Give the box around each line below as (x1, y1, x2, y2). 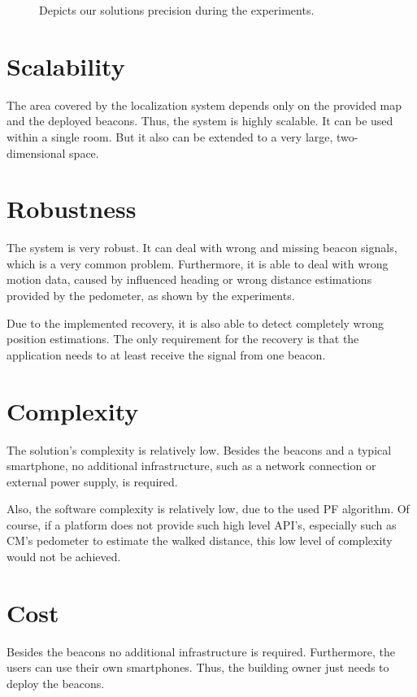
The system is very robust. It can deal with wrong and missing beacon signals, (7, 239, 397, 256)
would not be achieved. (7, 548, 121, 565)
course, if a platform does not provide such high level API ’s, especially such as (7, 516, 397, 533)
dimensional (7, 144, 66, 161)
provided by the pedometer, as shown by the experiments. (7, 287, 295, 303)
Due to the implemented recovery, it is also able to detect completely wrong (7, 314, 384, 331)
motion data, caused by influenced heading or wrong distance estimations (7, 271, 372, 288)
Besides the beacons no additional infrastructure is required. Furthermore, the (7, 643, 395, 660)
